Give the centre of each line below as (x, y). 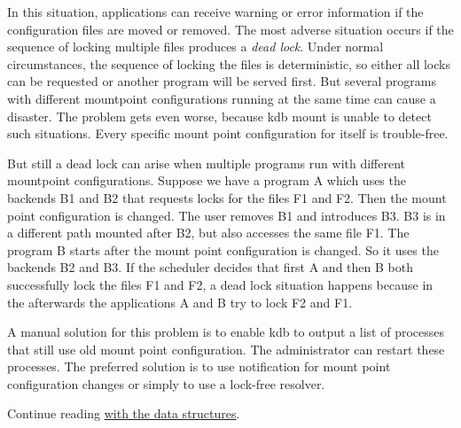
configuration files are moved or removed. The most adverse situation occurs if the (230, 29)
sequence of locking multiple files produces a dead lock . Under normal (195, 47)
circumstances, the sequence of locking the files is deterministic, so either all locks (229, 63)
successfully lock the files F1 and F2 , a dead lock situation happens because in (220, 284)
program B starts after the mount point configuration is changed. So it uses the (223, 249)
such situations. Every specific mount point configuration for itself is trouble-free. (228, 133)
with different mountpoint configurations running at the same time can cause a (222, 98)
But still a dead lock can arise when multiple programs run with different (207, 163)
